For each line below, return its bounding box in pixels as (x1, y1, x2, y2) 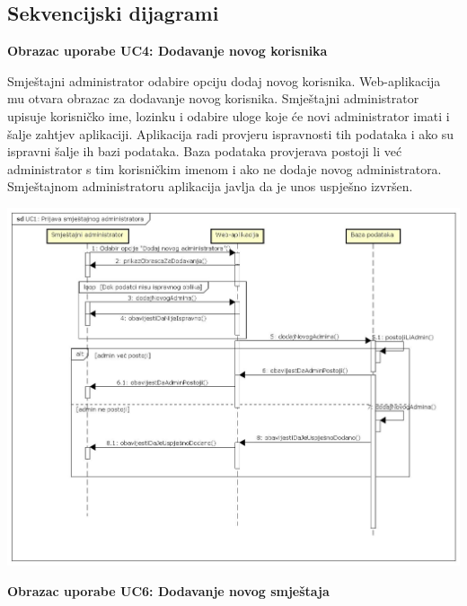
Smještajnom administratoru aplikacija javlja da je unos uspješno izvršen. (7, 177, 413, 196)
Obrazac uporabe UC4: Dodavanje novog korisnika (7, 41, 328, 60)
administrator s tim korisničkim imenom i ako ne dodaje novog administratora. (7, 159, 442, 178)
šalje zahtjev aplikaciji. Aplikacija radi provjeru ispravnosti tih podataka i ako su (7, 124, 454, 143)
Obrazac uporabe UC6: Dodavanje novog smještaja (7, 581, 330, 600)
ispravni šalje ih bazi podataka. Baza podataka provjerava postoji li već (7, 142, 402, 161)
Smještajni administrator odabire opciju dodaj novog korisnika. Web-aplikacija (7, 71, 441, 90)
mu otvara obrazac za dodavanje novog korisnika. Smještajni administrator (7, 89, 419, 108)
